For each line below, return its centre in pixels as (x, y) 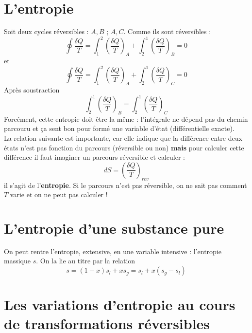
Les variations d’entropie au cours (120, 305)
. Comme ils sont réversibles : (167, 31)
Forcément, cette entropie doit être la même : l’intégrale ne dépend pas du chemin (126, 119)
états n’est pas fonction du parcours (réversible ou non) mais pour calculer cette (124, 147)
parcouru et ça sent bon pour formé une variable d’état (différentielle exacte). (119, 128)
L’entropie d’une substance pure (114, 228)
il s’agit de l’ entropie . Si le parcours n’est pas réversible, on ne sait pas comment (126, 185)
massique (17, 261)
